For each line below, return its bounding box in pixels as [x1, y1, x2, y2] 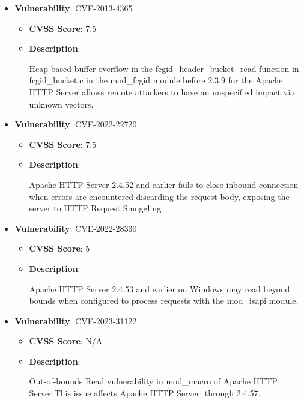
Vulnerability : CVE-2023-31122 [14, 314, 137, 327]
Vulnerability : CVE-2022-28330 [14, 222, 137, 234]
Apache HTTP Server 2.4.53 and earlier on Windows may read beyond [29, 282, 290, 295]
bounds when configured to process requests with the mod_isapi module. [29, 294, 299, 307]
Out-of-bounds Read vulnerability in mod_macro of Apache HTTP [29, 375, 278, 387]
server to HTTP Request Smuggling [29, 202, 162, 214]
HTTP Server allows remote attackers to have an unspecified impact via [29, 85, 295, 98]
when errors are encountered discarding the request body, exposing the [29, 190, 290, 202]
